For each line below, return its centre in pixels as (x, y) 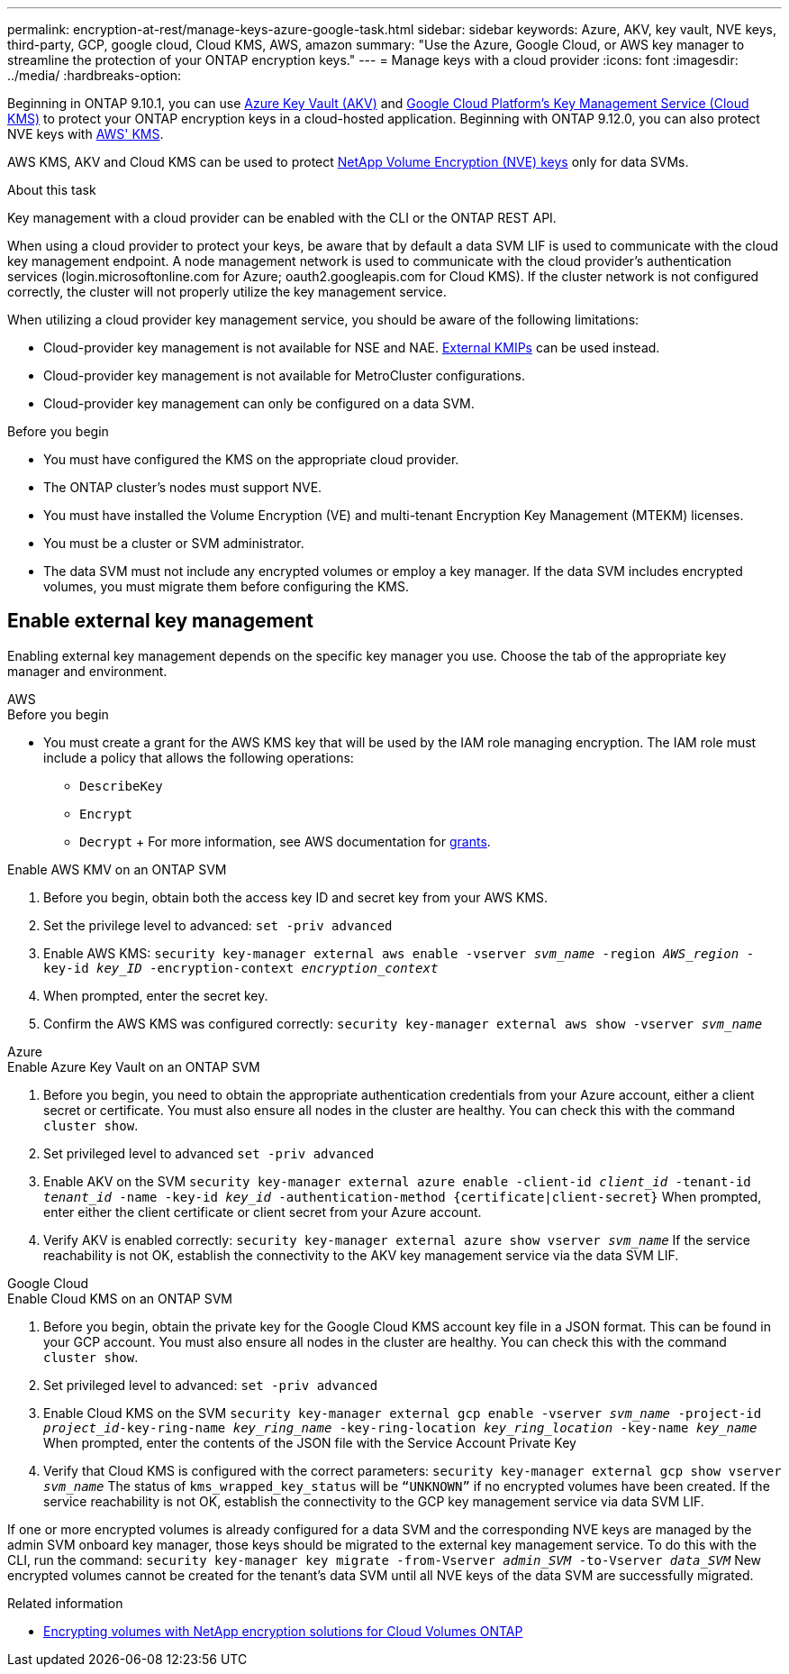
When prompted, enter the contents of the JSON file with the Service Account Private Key (310, 1442)
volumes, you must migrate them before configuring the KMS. (226, 586)
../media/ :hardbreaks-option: (95, 75)
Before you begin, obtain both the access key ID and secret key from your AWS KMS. (296, 897)
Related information (65, 1603)
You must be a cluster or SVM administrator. (174, 543)
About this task (52, 190)
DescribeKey (121, 786)
